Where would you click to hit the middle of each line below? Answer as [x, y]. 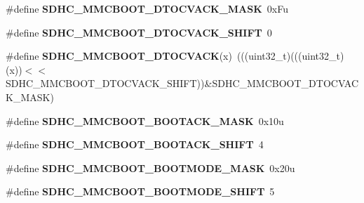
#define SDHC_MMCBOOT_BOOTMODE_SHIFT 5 [140, 191]
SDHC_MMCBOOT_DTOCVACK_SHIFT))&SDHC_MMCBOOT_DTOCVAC [182, 83]
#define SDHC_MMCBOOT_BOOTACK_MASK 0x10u [145, 120]
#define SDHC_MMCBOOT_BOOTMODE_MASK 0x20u [150, 168]
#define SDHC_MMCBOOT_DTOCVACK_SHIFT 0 [139, 32]
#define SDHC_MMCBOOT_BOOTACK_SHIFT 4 [135, 144]
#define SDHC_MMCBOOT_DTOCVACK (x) [119, 56]
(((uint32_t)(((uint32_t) [290, 56]
